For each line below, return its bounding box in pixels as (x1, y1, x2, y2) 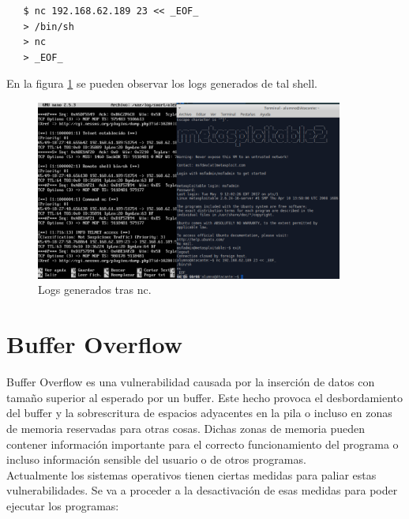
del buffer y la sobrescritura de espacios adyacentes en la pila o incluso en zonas (6, 404, 392, 421)
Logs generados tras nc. (38, 281, 152, 298)
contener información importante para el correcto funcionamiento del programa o (6, 435, 399, 452)
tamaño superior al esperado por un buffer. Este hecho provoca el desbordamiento (6, 389, 403, 405)
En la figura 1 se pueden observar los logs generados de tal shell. (6, 75, 317, 92)
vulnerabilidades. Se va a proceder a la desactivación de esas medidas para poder (6, 482, 398, 498)
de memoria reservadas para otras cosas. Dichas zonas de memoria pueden (6, 419, 365, 436)
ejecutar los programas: (6, 497, 119, 513)
